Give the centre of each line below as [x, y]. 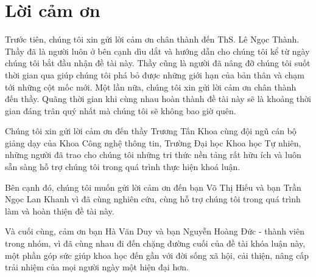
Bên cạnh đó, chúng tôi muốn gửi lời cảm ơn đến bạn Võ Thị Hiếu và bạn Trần [153, 187]
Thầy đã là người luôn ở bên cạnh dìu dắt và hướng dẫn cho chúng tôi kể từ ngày [157, 51]
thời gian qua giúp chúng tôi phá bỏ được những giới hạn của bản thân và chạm [155, 74]
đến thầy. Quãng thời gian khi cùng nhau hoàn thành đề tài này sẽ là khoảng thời [158, 99]
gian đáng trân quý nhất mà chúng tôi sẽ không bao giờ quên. [121, 110]
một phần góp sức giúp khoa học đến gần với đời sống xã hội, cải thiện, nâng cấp [157, 255]
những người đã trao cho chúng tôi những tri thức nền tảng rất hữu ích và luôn [153, 155]
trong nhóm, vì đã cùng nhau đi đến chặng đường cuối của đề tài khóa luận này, [155, 243]
